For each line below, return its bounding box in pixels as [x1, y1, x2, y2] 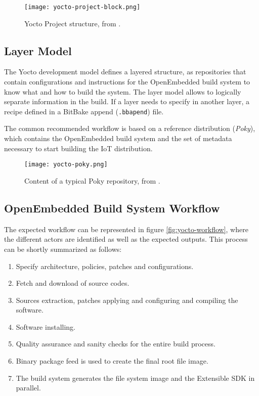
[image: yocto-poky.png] [24, 161, 108, 168]
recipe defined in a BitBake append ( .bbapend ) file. [4, 106, 164, 116]
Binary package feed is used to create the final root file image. [16, 356, 208, 366]
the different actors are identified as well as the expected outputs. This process [4, 234, 248, 244]
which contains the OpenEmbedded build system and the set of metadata [4, 133, 232, 144]
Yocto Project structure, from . [24, 18, 121, 28]
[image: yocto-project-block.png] [24, 4, 141, 11]
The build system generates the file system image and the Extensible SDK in [16, 372, 255, 383]
